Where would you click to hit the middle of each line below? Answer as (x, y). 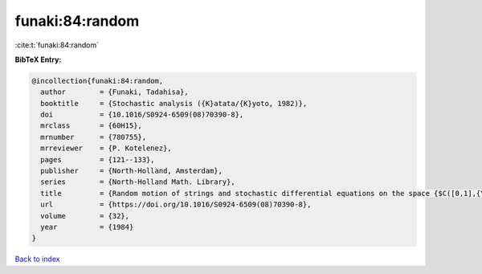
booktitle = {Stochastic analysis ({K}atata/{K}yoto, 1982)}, (174, 103)
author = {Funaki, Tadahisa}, (114, 92)
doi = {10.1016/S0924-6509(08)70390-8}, (142, 115)
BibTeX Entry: (38, 59)
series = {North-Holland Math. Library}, (138, 182)
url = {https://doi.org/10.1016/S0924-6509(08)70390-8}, (176, 204)
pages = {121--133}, (98, 159)
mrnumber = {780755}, (94, 137)
